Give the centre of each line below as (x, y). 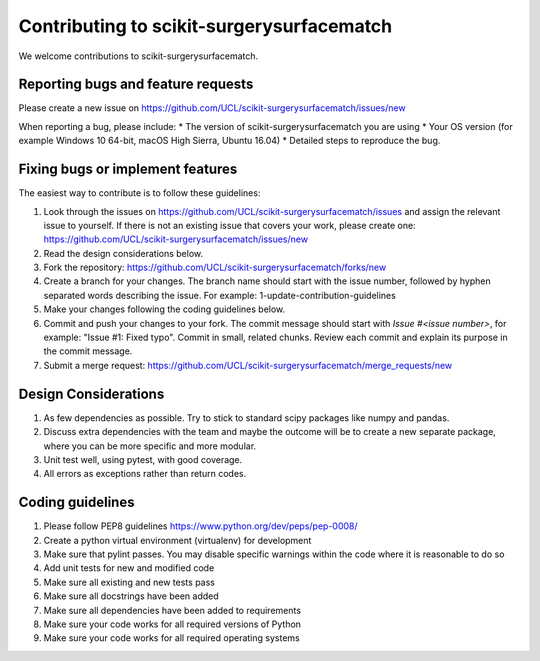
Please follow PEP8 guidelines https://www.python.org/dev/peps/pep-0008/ (201, 526)
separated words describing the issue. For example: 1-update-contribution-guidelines (220, 295)
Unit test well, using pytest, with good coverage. (143, 459)
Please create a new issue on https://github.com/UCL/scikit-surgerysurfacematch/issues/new (212, 108)
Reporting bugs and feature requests (136, 84)
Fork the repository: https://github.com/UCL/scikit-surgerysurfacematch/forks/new (215, 267)
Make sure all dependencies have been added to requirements (172, 610)
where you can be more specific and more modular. (150, 446)
